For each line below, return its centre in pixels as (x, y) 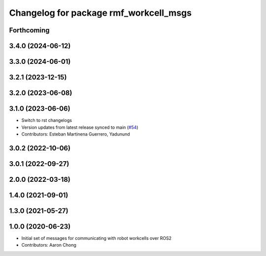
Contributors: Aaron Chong (49, 245)
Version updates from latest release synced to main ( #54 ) (80, 127)
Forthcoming (29, 30)
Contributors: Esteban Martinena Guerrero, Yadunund (76, 134)
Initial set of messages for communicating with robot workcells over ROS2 (97, 238)
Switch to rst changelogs (47, 120)
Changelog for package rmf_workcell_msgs (100, 13)
